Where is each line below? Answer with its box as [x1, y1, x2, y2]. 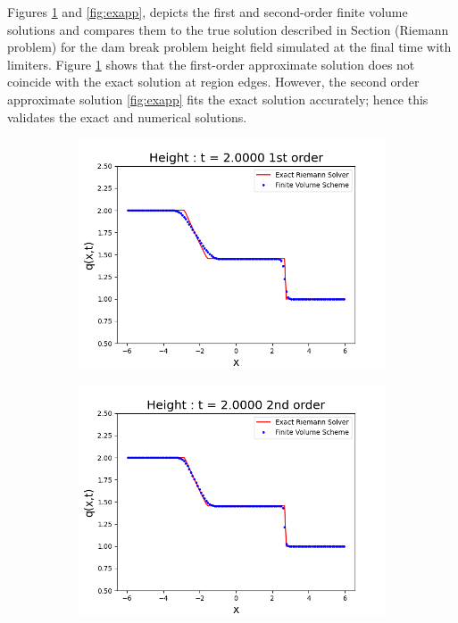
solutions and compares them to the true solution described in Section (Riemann [7, 20, 449, 38]
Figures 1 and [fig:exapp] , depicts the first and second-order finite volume [7, 3, 408, 21]
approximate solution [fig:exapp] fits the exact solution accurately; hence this [7, 89, 429, 108]
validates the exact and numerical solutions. [7, 107, 247, 126]
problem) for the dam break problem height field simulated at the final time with [7, 37, 452, 56]
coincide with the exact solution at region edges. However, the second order [7, 72, 420, 91]
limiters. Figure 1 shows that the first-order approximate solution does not [7, 54, 415, 73]
